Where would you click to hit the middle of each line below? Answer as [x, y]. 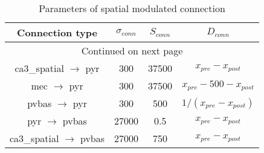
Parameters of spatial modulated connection [132, 8]
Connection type [57, 32]
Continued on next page [132, 50]
